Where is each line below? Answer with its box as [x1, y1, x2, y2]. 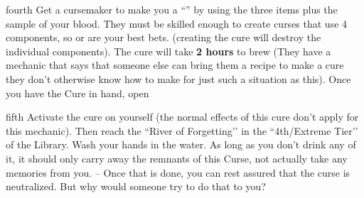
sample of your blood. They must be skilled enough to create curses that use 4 [6, 16, 348, 31]
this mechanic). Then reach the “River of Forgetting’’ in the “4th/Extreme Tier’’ [6, 123, 358, 138]
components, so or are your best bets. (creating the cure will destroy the [6, 30, 321, 45]
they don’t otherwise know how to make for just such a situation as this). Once [6, 71, 351, 86]
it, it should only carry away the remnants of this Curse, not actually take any [6, 150, 348, 165]
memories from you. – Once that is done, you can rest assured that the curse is [6, 165, 350, 180]
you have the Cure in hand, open [6, 85, 149, 100]
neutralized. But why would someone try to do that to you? [6, 179, 266, 194]
